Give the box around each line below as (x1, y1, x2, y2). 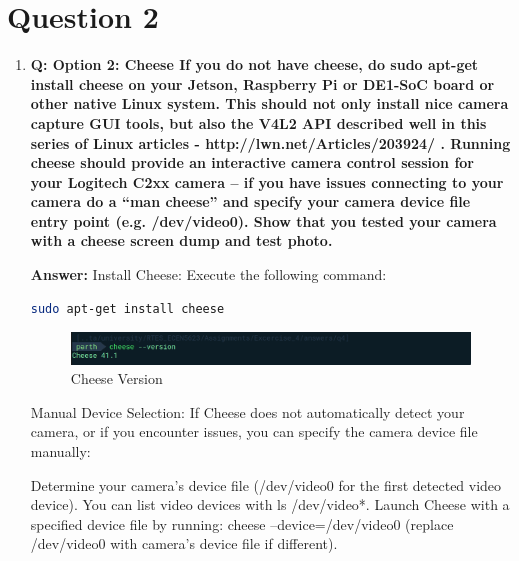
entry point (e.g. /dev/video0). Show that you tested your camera (30, 210, 497, 231)
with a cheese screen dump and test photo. (30, 230, 333, 251)
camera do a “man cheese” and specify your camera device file (30, 191, 471, 212)
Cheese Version (70, 368, 163, 389)
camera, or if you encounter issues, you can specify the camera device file (30, 421, 478, 442)
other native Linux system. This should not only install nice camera (30, 93, 509, 114)
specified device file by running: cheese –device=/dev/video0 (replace (30, 513, 454, 534)
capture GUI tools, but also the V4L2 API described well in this (30, 112, 487, 133)
